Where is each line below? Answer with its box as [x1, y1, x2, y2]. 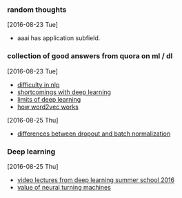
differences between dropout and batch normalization [17, 129, 171, 138]
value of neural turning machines [17, 183, 112, 191]
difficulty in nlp [17, 80, 60, 89]
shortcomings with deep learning [17, 88, 112, 96]
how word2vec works [17, 102, 79, 111]
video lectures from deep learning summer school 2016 [17, 175, 174, 184]
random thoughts [7, 5, 67, 15]
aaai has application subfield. [17, 34, 101, 42]
